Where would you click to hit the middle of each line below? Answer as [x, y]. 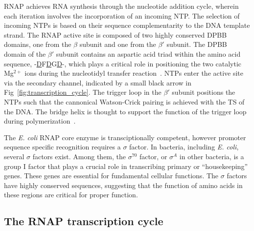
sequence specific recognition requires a [62, 147]
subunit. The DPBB [197, 44]
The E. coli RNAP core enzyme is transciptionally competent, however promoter [125, 137]
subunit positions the [204, 92]
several [14, 156]
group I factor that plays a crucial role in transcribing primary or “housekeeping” [126, 166]
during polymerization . [40, 121]
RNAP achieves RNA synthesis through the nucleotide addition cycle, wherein [121, 6]
